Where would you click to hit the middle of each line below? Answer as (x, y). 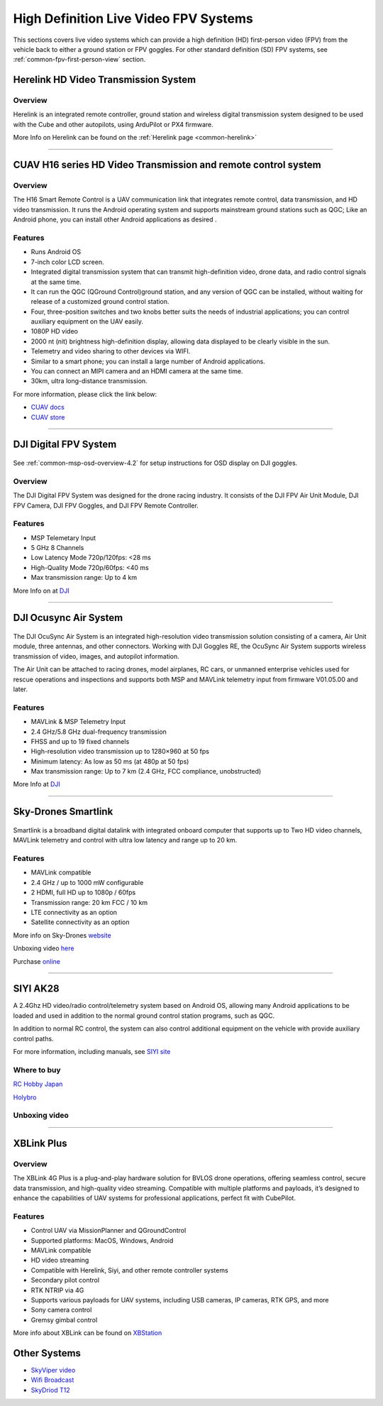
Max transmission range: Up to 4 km (84, 578)
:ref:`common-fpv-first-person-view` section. (79, 60)
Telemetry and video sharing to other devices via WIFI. (111, 351)
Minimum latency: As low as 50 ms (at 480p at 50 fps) (110, 761)
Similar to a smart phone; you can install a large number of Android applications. (148, 361)
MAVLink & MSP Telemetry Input (78, 722)
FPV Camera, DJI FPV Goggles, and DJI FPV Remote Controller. (106, 505)
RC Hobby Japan (38, 1084)
